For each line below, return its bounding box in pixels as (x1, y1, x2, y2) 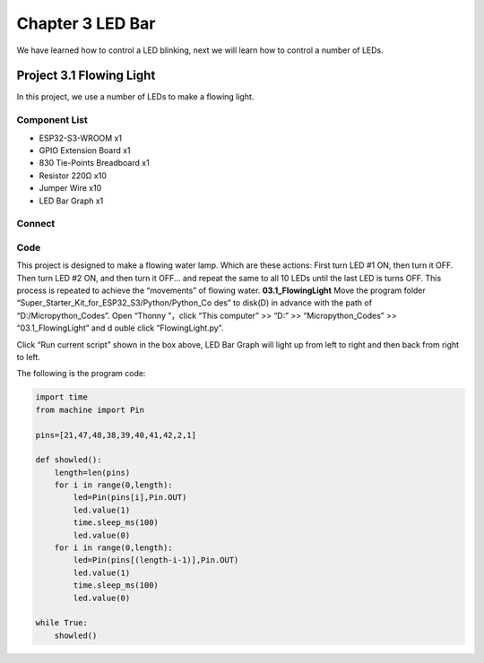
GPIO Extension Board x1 (39, 144, 131, 156)
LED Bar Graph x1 (39, 195, 104, 206)
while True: (35, 618, 89, 628)
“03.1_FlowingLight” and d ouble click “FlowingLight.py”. (16, 323, 224, 333)
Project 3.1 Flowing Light (16, 68, 156, 83)
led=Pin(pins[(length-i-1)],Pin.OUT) (73, 555, 239, 565)
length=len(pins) (54, 467, 131, 478)
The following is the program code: (16, 368, 146, 379)
